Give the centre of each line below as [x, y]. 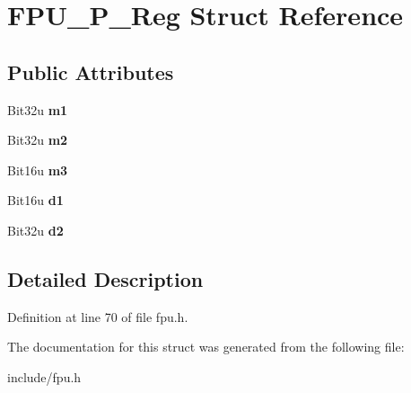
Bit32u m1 [38, 109]
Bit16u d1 [35, 200]
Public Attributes [91, 71]
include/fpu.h [44, 376]
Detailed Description [105, 278]
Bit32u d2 [35, 230]
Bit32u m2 [38, 140]
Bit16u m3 [38, 170]
